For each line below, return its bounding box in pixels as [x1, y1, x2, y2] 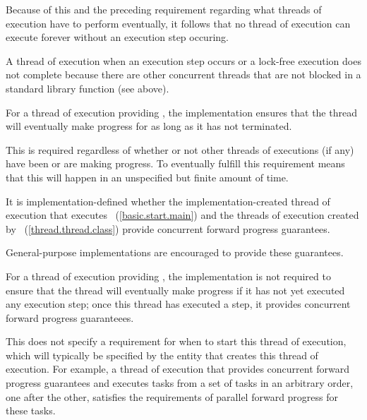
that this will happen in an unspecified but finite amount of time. [6, 169, 289, 184]
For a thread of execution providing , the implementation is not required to [6, 268, 331, 283]
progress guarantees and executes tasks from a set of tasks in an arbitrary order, [6, 376, 354, 390]
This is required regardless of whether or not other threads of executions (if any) [6, 142, 354, 157]
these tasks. [6, 403, 56, 418]
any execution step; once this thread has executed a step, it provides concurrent [6, 296, 351, 311]
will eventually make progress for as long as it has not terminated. [6, 119, 292, 133]
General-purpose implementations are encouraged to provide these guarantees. [6, 245, 344, 260]
